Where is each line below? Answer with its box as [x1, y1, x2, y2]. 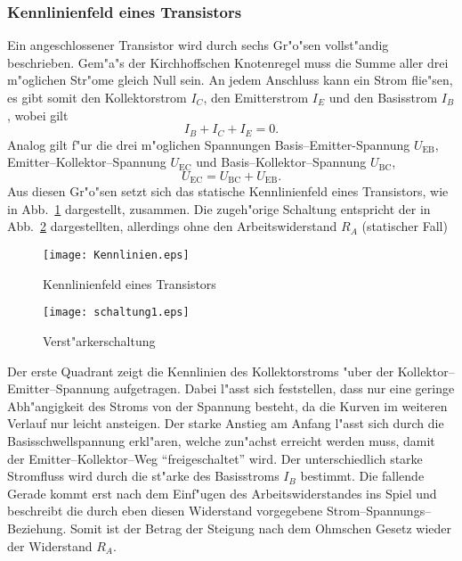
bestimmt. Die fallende [300, 466, 425, 485]
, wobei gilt [7, 105, 69, 124]
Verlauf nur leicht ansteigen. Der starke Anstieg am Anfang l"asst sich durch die [7, 414, 444, 433]
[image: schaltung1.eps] [43, 306, 190, 319]
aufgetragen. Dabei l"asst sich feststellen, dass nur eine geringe [113, 379, 455, 398]
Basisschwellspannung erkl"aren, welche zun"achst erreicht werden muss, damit [7, 431, 435, 450]
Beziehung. [7, 518, 67, 537]
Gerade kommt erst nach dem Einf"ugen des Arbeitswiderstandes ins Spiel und [7, 483, 437, 502]
